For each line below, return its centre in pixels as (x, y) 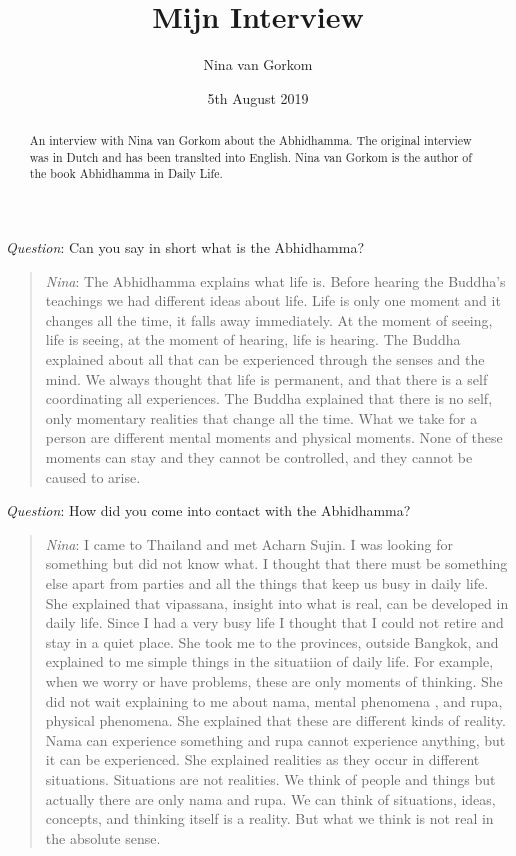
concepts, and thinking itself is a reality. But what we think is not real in (269, 818)
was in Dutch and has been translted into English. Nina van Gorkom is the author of (250, 156)
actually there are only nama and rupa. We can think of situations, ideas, (270, 798)
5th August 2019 (258, 97)
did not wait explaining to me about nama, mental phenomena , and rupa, (274, 700)
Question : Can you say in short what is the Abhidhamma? (185, 247)
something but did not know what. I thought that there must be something (276, 563)
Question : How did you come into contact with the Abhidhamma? (208, 510)
